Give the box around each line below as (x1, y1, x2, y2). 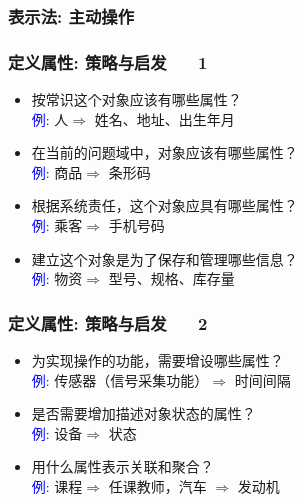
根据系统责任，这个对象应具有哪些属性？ (31, 195, 298, 216)
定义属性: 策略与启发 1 (8, 49, 208, 74)
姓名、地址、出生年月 (94, 108, 235, 129)
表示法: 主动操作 (8, 3, 134, 28)
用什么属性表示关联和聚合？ (31, 456, 214, 477)
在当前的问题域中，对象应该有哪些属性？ (31, 142, 298, 163)
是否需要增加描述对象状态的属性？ (31, 403, 256, 424)
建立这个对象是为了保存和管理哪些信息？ (31, 248, 298, 269)
